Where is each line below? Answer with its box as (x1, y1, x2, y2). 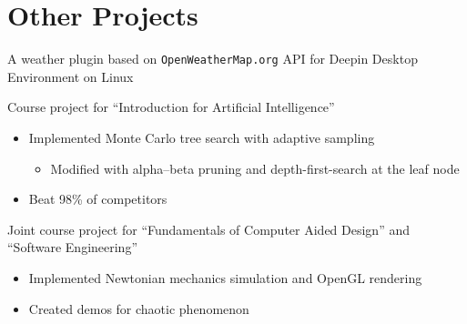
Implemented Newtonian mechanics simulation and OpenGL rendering (28, 268, 422, 287)
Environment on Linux (7, 66, 134, 86)
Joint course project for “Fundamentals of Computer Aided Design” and (7, 219, 410, 238)
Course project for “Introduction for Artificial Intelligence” (7, 97, 335, 116)
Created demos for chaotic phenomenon (28, 299, 249, 318)
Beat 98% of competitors (28, 189, 168, 208)
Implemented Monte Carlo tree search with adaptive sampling (28, 127, 375, 147)
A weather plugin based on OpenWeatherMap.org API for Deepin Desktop (7, 49, 418, 68)
